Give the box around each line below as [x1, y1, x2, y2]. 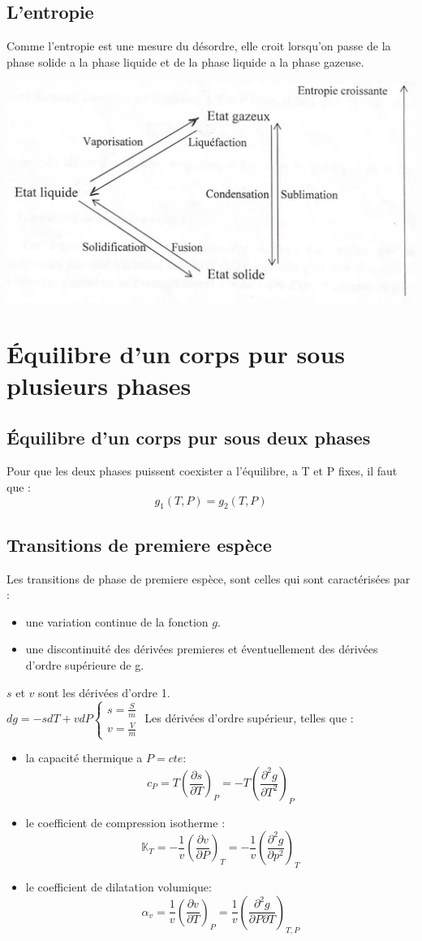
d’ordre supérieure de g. [25, 657, 144, 673]
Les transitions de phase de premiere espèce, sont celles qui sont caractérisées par [6, 570, 411, 587]
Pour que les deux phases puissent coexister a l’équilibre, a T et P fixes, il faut [6, 462, 398, 479]
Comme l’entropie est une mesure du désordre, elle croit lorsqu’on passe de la [6, 37, 391, 54]
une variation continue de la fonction [25, 613, 209, 630]
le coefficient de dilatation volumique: [25, 878, 212, 895]
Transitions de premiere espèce [6, 531, 272, 557]
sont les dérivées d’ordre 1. [38, 683, 170, 700]
